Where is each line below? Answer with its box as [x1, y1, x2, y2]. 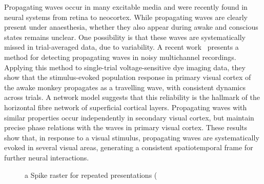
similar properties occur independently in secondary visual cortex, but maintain [4, 112, 254, 122]
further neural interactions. [4, 152, 89, 162]
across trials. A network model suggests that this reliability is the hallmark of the [4, 92, 260, 103]
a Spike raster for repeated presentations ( [25, 169, 157, 180]
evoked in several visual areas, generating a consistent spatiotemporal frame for [4, 142, 253, 153]
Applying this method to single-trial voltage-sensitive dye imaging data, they [4, 62, 246, 72]
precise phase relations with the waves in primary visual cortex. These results [4, 122, 248, 133]
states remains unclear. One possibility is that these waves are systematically [4, 31, 246, 42]
